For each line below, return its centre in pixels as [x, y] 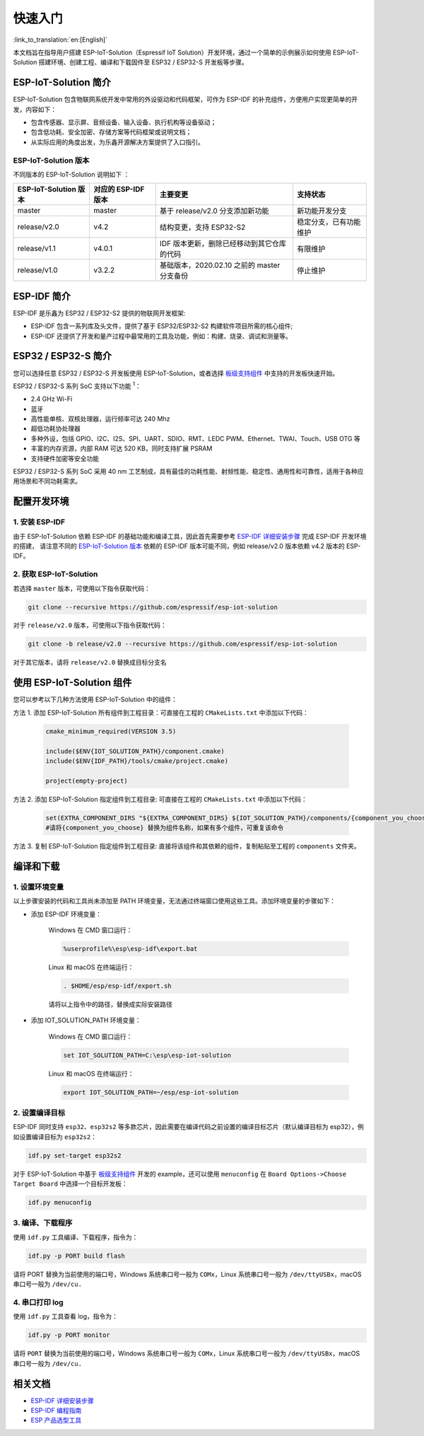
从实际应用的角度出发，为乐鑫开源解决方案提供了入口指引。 [117, 142]
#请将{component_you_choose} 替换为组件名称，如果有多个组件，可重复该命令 [165, 828]
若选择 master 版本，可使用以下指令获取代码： [82, 588]
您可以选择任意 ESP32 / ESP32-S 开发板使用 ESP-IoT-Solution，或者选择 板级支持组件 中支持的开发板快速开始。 [176, 373]
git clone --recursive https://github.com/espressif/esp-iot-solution [153, 607]
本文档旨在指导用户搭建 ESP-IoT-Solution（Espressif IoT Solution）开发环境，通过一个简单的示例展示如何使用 [172, 52]
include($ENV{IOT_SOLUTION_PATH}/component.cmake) [135, 751]
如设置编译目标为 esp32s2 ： [55, 1137]
